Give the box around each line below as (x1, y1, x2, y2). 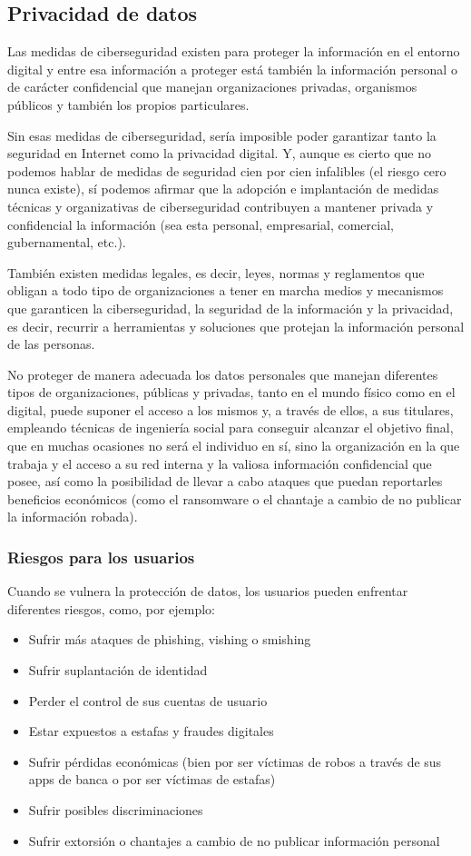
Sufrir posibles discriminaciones (28, 801, 203, 820)
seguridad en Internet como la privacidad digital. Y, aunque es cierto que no (7, 144, 431, 163)
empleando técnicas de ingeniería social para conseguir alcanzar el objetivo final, (7, 418, 454, 437)
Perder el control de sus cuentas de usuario (28, 691, 268, 710)
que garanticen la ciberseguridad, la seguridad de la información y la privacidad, (7, 298, 454, 317)
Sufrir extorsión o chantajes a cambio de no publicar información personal (28, 831, 440, 850)
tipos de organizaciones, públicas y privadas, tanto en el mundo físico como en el (7, 383, 456, 402)
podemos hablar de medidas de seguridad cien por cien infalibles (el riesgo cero (7, 161, 446, 180)
